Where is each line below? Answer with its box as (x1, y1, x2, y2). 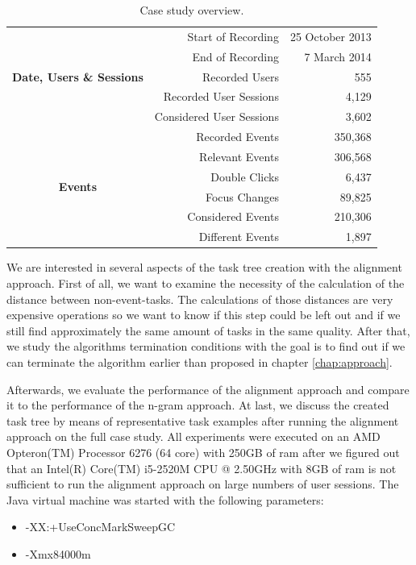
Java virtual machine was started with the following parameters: (6, 491, 324, 508)
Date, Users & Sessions (12, 68, 144, 85)
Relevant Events (199, 147, 279, 164)
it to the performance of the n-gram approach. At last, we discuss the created (6, 397, 389, 413)
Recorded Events (196, 128, 279, 145)
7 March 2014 (304, 48, 372, 64)
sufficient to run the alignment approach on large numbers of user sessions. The (6, 476, 399, 492)
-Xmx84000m (25, 545, 91, 562)
